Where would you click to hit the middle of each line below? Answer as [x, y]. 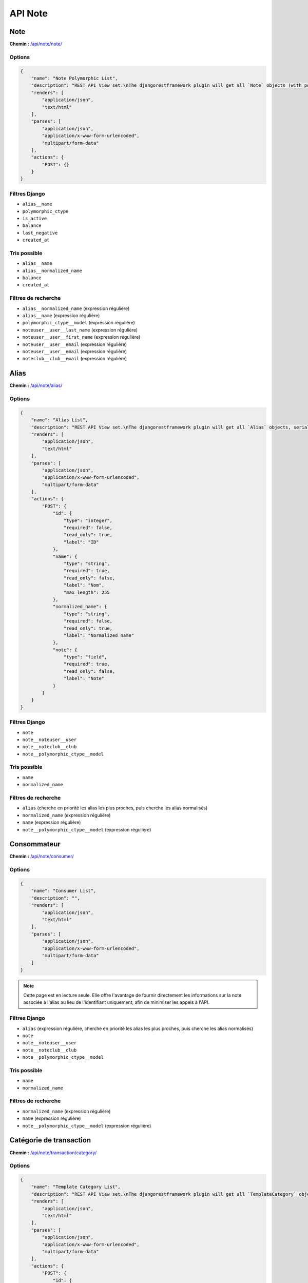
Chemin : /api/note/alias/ [36, 385]
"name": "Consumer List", [64, 891]
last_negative [40, 233]
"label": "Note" [84, 678]
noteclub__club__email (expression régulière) [75, 359]
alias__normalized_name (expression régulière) [76, 308]
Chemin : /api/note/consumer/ [42, 857]
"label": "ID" [81, 542]
